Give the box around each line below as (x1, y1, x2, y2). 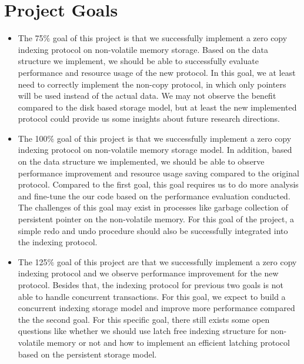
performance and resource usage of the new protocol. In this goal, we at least (18, 66, 296, 78)
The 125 (18, 255, 48, 268)
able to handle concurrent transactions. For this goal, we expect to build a (18, 290, 286, 302)
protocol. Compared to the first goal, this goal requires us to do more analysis (18, 178, 299, 191)
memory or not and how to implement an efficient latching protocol (46, 336, 290, 348)
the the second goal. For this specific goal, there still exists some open (18, 313, 270, 325)
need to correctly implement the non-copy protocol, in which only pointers (18, 78, 286, 90)
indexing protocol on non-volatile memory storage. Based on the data (18, 43, 268, 55)
